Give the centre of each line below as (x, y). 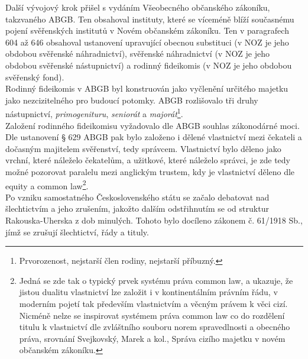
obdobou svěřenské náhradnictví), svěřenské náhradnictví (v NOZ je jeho (137, 54)
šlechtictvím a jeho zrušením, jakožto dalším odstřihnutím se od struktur (137, 208)
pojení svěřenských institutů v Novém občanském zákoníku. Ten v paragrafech (147, 30)
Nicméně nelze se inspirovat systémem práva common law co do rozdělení (152, 315)
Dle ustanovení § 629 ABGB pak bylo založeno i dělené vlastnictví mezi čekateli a (154, 137)
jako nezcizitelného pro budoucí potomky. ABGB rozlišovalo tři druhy (132, 100)
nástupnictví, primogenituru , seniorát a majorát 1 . (94, 113)
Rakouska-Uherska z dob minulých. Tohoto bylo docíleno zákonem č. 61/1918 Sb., (154, 220)
